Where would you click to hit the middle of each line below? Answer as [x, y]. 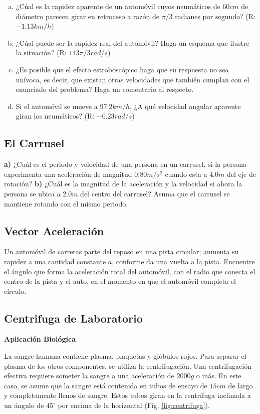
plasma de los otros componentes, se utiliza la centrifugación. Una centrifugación [128, 366]
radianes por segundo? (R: [215, 16]
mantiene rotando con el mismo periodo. [66, 203]
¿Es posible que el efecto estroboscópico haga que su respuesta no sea [122, 69]
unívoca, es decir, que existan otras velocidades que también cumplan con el [133, 79]
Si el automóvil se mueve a [57, 106]
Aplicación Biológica [40, 339]
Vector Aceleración [54, 230]
